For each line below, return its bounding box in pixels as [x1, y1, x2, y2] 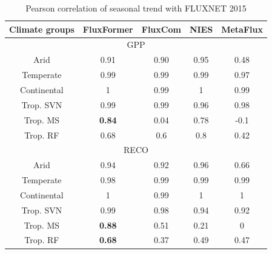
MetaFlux [221, 22, 263, 35]
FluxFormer [82, 22, 133, 35]
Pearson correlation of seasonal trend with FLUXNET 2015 [25, 2, 247, 14]
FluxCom [141, 22, 181, 35]
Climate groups [9, 22, 75, 35]
